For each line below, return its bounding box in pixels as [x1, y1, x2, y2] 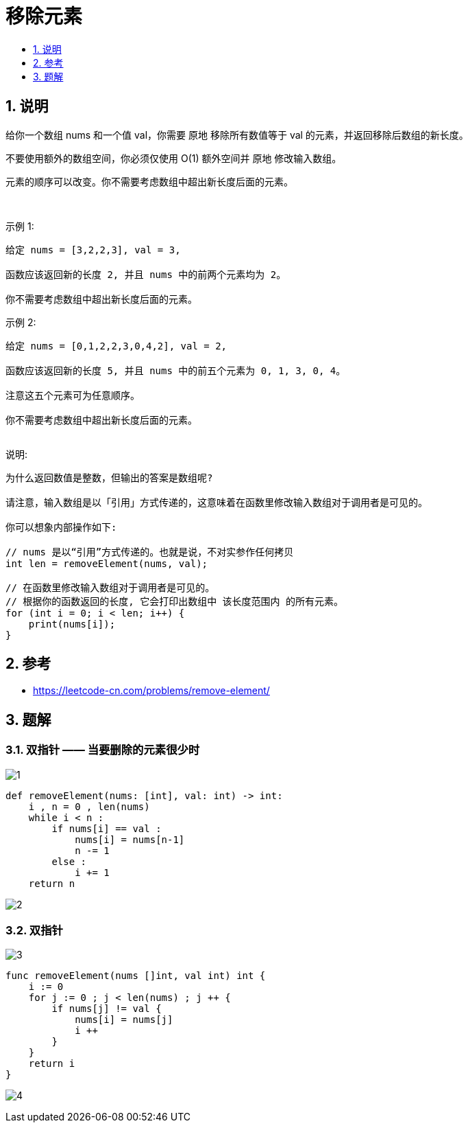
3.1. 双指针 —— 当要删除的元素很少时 [5, 743, 200, 757]
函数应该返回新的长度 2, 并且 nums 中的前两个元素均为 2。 [5, 268, 286, 280]
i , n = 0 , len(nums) [28, 801, 150, 812]
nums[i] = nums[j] [75, 1014, 173, 1026]
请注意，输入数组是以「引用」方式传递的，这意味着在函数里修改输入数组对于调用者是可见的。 [5, 496, 428, 508]
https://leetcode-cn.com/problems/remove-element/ [33, 684, 270, 697]
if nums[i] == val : [51, 822, 162, 834]
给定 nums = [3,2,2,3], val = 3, [5, 244, 181, 255]
